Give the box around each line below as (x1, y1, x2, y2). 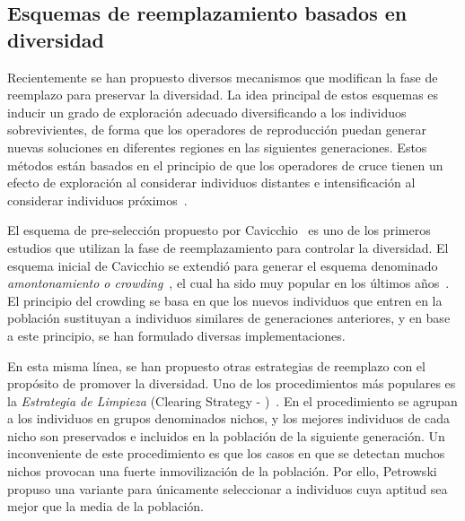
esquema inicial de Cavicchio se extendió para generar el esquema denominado (7, 256, 438, 274)
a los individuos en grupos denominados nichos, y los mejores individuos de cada (7, 409, 451, 428)
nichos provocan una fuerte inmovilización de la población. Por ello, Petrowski (7, 462, 437, 481)
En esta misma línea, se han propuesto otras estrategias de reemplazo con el (7, 356, 426, 375)
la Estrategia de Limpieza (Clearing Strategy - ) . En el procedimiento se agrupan (7, 391, 458, 410)
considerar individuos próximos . (7, 190, 188, 209)
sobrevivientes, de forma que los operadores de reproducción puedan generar (7, 120, 426, 139)
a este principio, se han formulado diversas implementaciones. (7, 326, 346, 344)
